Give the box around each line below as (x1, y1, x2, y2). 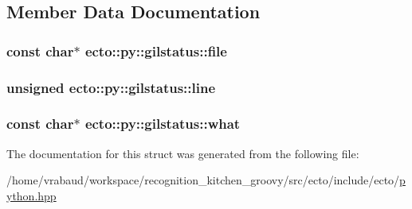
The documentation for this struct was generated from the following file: (6, 145, 359, 161)
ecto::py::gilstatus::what (84, 114, 241, 134)
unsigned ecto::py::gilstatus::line (6, 77, 216, 97)
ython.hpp (6, 187, 57, 203)
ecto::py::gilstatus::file (84, 41, 227, 60)
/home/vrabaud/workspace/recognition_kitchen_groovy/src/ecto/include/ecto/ (6, 172, 400, 188)
